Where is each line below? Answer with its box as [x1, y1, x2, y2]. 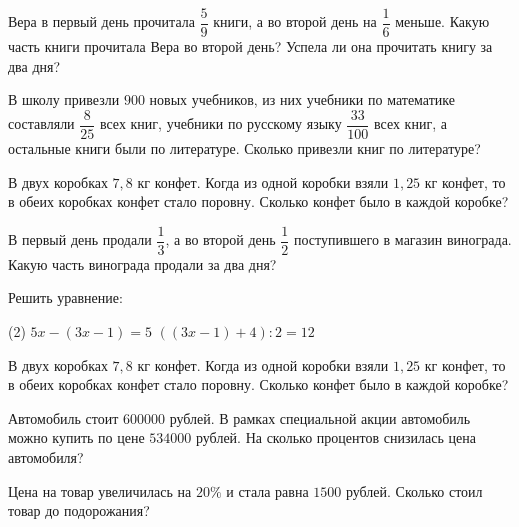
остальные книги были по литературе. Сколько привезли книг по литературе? [8, 137, 481, 158]
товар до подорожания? [8, 500, 150, 521]
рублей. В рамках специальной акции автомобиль [169, 407, 471, 428]
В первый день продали [8, 229, 152, 250]
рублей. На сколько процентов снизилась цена [195, 427, 476, 448]
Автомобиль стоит [8, 407, 119, 428]
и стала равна [226, 480, 309, 501]
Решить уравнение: [8, 287, 123, 308]
